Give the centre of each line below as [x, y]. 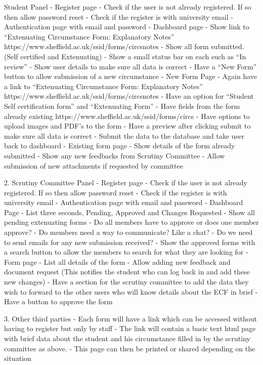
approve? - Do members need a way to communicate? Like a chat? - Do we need [128, 232]
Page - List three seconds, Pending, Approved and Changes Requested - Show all [129, 212]
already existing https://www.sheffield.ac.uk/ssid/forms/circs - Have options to [127, 116]
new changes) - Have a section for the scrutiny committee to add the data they [126, 282]
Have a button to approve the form [58, 301]
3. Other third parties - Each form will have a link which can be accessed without [130, 318]
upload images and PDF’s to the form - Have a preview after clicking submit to [127, 126]
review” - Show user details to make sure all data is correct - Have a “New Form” [130, 66]
